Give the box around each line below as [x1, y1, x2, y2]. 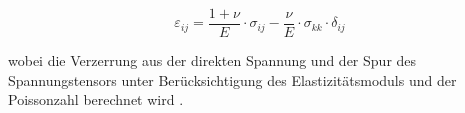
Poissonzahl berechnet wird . [8, 89, 184, 110]
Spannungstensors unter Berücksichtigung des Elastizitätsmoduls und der [8, 69, 457, 90]
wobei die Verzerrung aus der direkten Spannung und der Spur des [8, 50, 417, 71]
